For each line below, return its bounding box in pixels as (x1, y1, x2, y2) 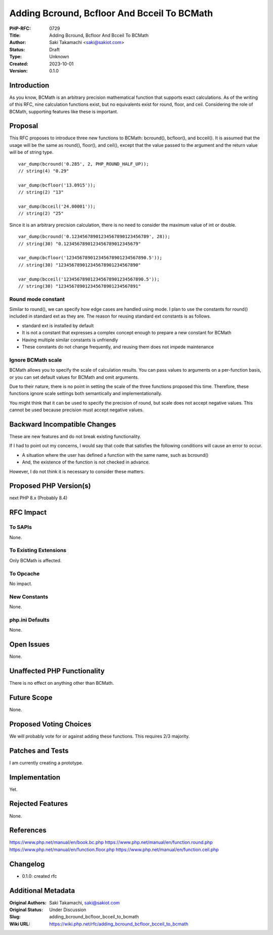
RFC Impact (9, 508, 47, 517)
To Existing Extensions (9, 547, 67, 554)
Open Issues (9, 640, 50, 648)
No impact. (9, 580, 32, 587)
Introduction (9, 81, 50, 90)
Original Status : (9, 907, 43, 913)
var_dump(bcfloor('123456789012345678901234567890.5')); (18, 255, 163, 261)
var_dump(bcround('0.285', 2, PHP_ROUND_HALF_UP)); (18, 161, 149, 167)
